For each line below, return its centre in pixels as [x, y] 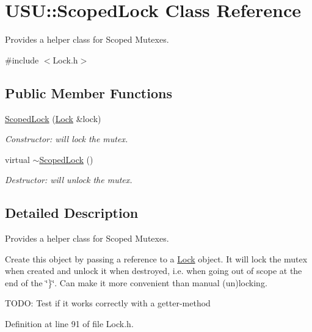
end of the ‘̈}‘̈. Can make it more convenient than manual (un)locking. [136, 282]
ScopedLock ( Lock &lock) [53, 118]
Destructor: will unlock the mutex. [69, 180]
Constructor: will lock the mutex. [67, 139]
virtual [17, 159]
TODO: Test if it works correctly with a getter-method [108, 303]
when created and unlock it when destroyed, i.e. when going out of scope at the [154, 271]
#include [22, 60]
